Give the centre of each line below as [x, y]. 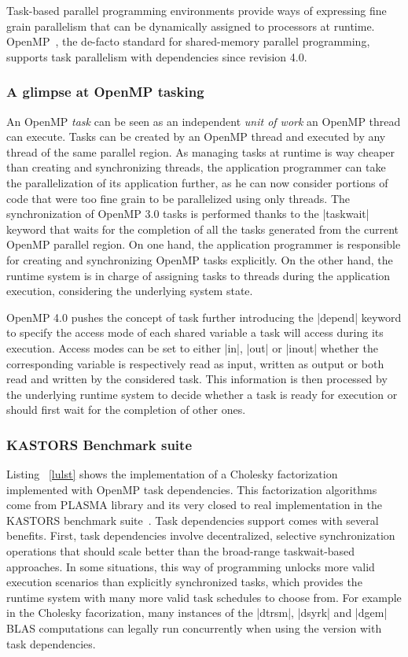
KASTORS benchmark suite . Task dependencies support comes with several [193, 520]
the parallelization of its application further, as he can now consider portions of [197, 182]
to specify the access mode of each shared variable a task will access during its [195, 332]
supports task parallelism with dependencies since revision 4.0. [157, 56]
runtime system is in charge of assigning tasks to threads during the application [198, 275]
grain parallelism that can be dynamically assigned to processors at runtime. [191, 26]
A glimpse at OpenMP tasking [105, 92]
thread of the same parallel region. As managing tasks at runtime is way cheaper [201, 151]
